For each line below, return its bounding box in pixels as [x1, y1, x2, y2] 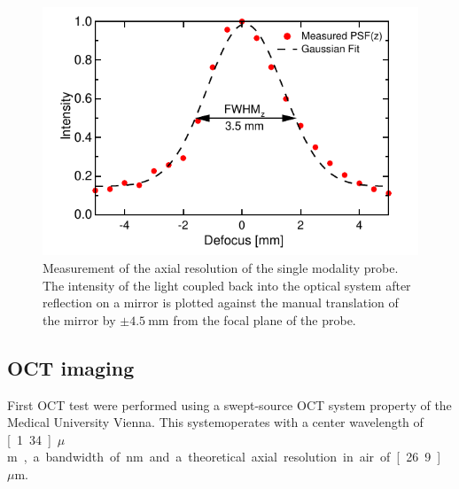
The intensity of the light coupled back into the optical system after [43, 276, 411, 294]
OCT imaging [7, 353, 135, 381]
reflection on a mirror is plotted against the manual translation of [43, 293, 399, 312]
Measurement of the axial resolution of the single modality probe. [43, 258, 399, 276]
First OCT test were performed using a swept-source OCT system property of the [7, 395, 452, 414]
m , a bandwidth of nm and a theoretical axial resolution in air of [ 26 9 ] [7, 447, 441, 466]
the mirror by [43, 310, 116, 329]
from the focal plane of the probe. [173, 310, 356, 329]
